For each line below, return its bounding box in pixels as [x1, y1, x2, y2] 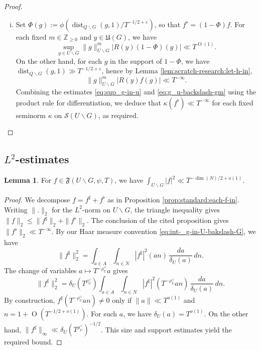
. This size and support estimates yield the [100, 324, 232, 334]
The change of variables [4, 265, 77, 276]
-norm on [82, 204, 110, 214]
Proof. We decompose [4, 194, 70, 204]
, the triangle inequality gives [130, 204, 220, 214]
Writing [4, 204, 28, 214]
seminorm [16, 109, 46, 120]
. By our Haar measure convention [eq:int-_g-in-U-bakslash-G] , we [51, 226, 256, 237]
